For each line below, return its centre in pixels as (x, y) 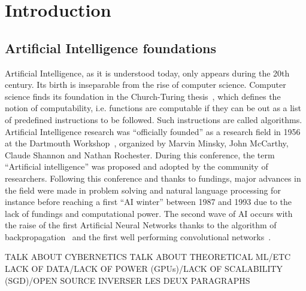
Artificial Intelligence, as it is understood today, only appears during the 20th (147, 73)
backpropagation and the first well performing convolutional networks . (138, 236)
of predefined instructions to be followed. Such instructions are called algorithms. (154, 119)
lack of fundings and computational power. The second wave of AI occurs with (149, 213)
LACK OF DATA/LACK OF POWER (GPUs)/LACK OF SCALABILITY (144, 269)
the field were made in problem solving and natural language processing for (143, 190)
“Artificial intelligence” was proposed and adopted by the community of (137, 166)
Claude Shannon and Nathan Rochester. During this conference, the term (140, 154)
